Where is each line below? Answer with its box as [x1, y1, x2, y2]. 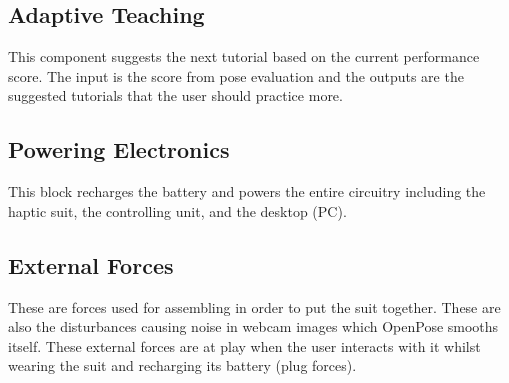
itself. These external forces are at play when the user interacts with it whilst [8, 335, 481, 356]
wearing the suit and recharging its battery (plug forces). [8, 355, 357, 376]
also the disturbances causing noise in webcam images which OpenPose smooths [8, 316, 499, 337]
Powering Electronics [8, 134, 230, 165]
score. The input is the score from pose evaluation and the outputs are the [8, 65, 464, 86]
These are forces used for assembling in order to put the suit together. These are [8, 296, 501, 317]
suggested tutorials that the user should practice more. [8, 85, 343, 106]
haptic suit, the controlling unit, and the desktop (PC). [8, 200, 347, 221]
